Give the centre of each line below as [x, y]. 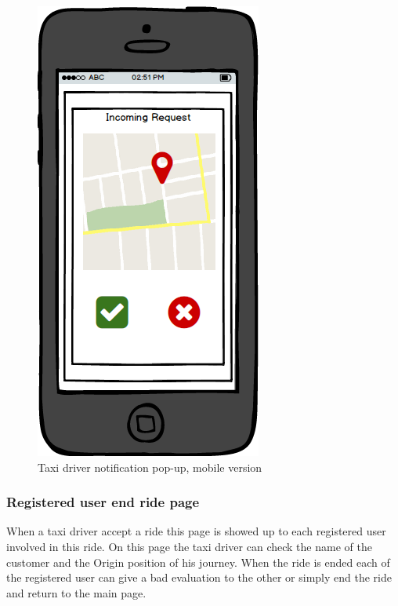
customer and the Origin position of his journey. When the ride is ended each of [198, 562]
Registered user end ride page [103, 502]
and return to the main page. [76, 592]
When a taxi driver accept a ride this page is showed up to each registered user [196, 531]
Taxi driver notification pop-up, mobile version [150, 467]
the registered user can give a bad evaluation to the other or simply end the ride [199, 577]
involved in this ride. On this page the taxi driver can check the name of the [189, 546]
